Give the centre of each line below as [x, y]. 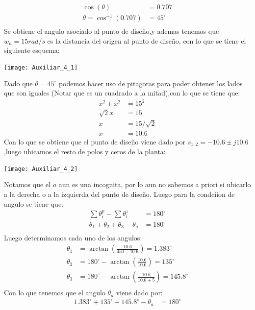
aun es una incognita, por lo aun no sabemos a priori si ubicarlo [155, 184]
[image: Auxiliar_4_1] [41, 67]
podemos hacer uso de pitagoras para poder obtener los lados [151, 83]
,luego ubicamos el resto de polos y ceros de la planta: [85, 152]
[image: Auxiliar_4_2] [41, 169]
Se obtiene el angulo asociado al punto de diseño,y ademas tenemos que [112, 31]
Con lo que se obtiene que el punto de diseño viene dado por [95, 141]
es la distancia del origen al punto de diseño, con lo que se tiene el [147, 40]
